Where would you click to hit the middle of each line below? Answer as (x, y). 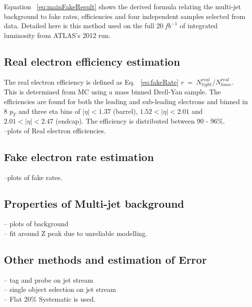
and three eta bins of (49, 111)
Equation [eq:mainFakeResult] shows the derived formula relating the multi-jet (123, 6)
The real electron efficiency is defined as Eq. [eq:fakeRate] (91, 81)
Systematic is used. (67, 299)
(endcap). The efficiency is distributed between (125, 121)
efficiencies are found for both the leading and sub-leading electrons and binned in (126, 101)
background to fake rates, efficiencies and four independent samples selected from (125, 16)
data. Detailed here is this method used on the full (79, 26)
